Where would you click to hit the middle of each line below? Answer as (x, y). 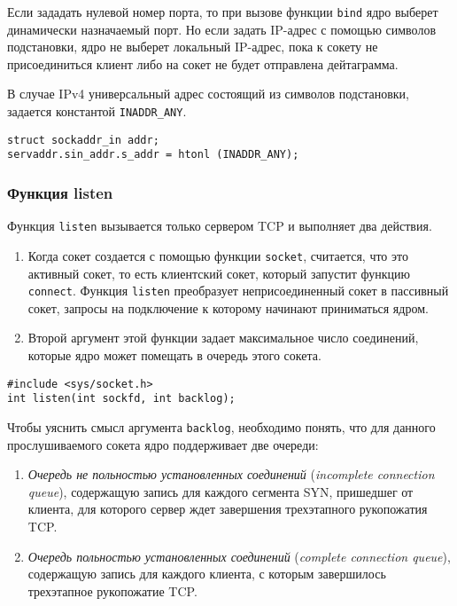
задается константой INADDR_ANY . (97, 111)
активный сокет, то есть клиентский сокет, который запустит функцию (219, 273)
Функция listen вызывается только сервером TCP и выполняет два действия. (220, 226)
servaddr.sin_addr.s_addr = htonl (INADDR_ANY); (153, 155)
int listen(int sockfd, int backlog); (121, 399)
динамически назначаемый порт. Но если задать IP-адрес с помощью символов (222, 29)
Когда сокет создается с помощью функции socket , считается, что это (218, 255)
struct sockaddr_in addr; (83, 140)
